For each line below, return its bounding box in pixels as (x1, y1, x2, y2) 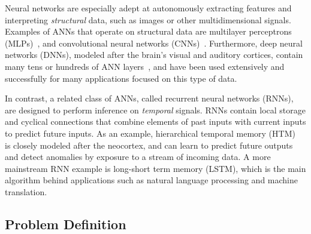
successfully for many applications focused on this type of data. (5, 72, 237, 84)
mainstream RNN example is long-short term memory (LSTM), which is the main (5, 162, 306, 174)
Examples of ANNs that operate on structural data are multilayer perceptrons (5, 25, 292, 38)
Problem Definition (5, 214, 126, 233)
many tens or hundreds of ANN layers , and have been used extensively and (5, 60, 285, 72)
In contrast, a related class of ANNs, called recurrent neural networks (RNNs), (5, 92, 294, 104)
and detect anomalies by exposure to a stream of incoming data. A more (5, 150, 271, 163)
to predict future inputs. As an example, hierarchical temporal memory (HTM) (5, 127, 295, 139)
